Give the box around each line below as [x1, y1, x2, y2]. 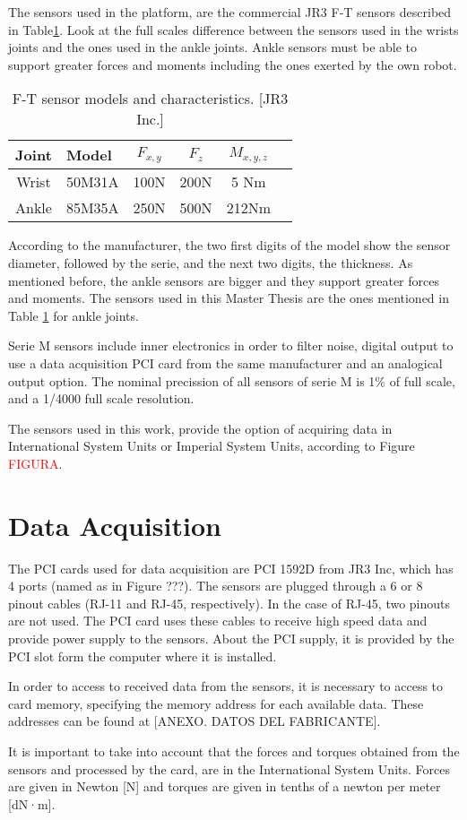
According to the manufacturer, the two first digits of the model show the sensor [8, 236, 451, 255]
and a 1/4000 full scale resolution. [8, 389, 195, 408]
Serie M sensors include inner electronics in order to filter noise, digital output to [8, 336, 454, 355]
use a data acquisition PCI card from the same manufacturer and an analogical [8, 353, 443, 372]
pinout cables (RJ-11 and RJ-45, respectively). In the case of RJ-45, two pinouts [8, 593, 451, 612]
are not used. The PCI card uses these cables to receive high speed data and [8, 611, 428, 630]
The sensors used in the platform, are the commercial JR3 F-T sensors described [8, 3, 452, 21]
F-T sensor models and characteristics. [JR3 [12, 88, 289, 109]
